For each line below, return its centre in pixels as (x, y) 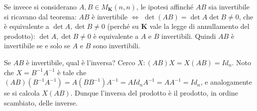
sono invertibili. (117, 46)
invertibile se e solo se (37, 46)
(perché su (123, 26)
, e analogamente (226, 82)
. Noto (242, 62)
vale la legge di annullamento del (199, 26)
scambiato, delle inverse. (41, 102)
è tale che (72, 72)
